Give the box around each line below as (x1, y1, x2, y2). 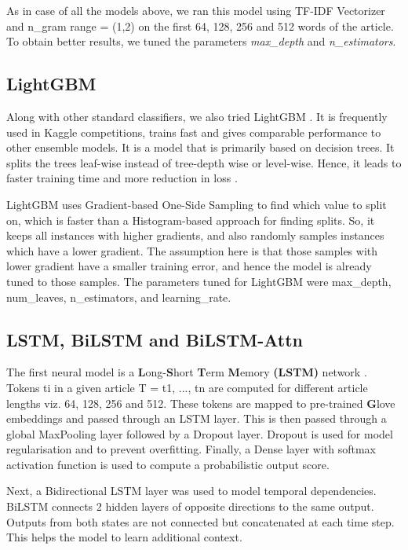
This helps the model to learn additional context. (6, 529, 242, 545)
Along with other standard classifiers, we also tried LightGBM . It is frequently (6, 108, 388, 124)
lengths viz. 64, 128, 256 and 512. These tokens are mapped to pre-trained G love (6, 394, 395, 411)
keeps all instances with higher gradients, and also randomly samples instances (6, 227, 384, 244)
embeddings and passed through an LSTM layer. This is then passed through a (6, 410, 387, 427)
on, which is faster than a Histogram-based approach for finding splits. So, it (6, 211, 375, 228)
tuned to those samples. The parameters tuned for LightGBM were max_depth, (6, 273, 392, 289)
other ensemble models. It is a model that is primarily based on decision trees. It (6, 139, 395, 156)
